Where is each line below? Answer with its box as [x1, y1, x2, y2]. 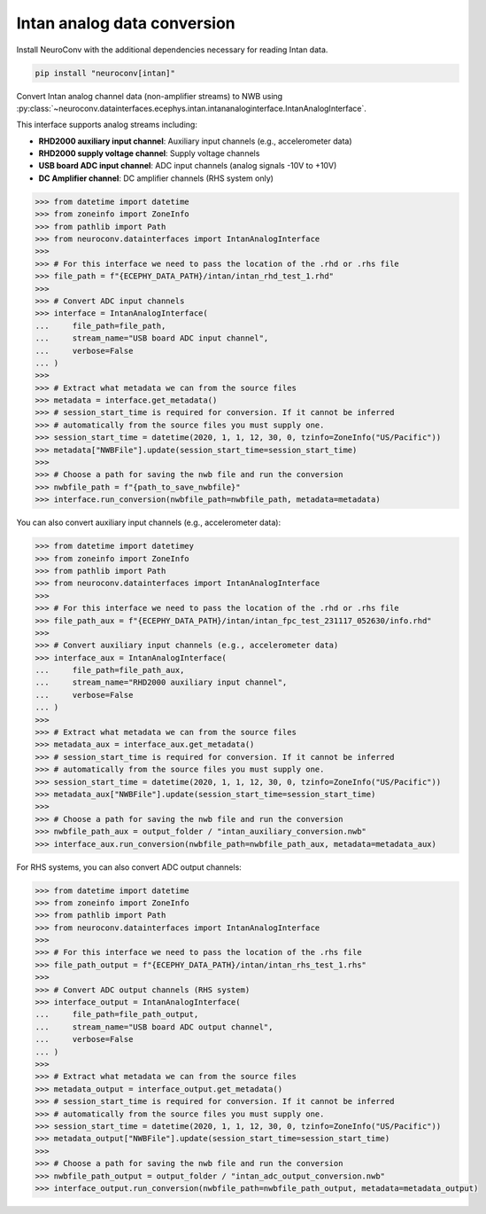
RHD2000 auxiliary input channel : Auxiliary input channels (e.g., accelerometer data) [38, 136, 352, 146]
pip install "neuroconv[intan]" [35, 67, 176, 78]
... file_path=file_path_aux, [35, 665, 185, 676]
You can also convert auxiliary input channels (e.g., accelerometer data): [16, 517, 282, 528]
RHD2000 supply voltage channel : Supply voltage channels [38, 148, 260, 159]
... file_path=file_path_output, [35, 1009, 199, 1020]
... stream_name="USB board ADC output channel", [35, 1022, 274, 1032]
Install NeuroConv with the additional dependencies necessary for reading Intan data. [16, 44, 328, 55]
